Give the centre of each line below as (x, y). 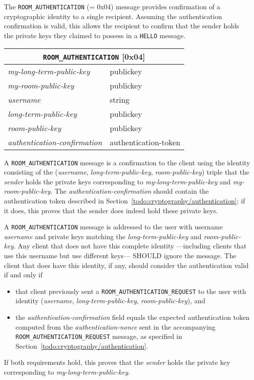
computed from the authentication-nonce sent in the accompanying (115, 326)
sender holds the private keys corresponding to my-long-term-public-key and (117, 181)
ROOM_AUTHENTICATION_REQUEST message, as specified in (99, 336)
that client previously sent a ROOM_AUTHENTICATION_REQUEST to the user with (131, 291)
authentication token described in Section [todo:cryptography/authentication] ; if (125, 200)
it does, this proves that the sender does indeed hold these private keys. (111, 210)
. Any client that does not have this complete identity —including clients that (130, 246)
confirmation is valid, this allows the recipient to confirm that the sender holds (122, 26)
